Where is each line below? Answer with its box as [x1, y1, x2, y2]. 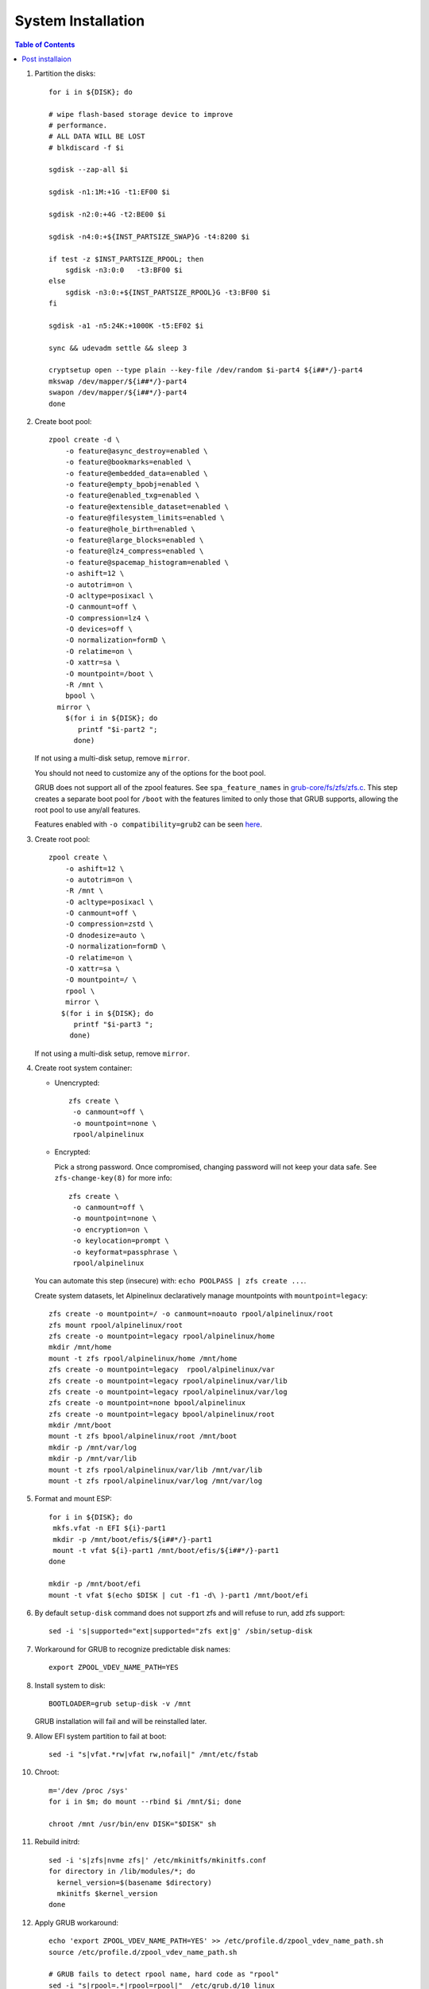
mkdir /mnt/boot [48, 1421, 112, 1430]
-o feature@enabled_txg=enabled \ [64, 491, 200, 500]
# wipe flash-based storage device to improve [48, 110, 234, 119]
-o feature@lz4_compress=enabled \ [64, 547, 204, 556]
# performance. [48, 120, 108, 130]
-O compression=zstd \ [64, 920, 154, 928]
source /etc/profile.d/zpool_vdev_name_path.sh [48, 1948, 238, 1956]
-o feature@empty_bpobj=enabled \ [64, 480, 200, 488]
